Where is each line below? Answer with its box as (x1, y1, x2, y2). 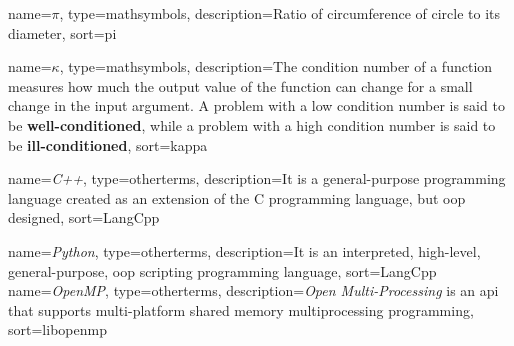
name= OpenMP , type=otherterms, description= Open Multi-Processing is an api (8, 280, 499, 301)
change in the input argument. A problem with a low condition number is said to (8, 95, 505, 116)
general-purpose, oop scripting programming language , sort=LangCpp (8, 260, 437, 281)
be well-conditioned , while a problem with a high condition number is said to (8, 114, 496, 135)
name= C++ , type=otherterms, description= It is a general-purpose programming (8, 168, 506, 189)
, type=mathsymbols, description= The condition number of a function (59, 56, 493, 77)
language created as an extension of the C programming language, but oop (8, 187, 466, 208)
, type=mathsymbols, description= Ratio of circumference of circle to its (59, 3, 501, 23)
